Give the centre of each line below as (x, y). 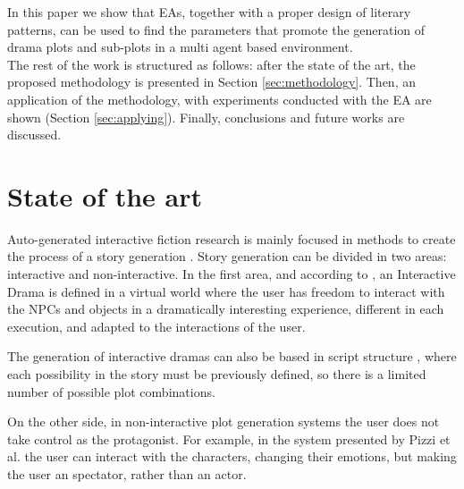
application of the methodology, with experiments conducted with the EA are (219, 99)
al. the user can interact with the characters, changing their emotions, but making (232, 456)
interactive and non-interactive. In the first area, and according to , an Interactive (232, 274)
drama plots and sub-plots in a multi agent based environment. (180, 47)
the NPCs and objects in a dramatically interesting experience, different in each (226, 309)
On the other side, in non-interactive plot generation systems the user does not (224, 422)
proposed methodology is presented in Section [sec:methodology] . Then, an (211, 82)
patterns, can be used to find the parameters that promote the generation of (216, 29)
